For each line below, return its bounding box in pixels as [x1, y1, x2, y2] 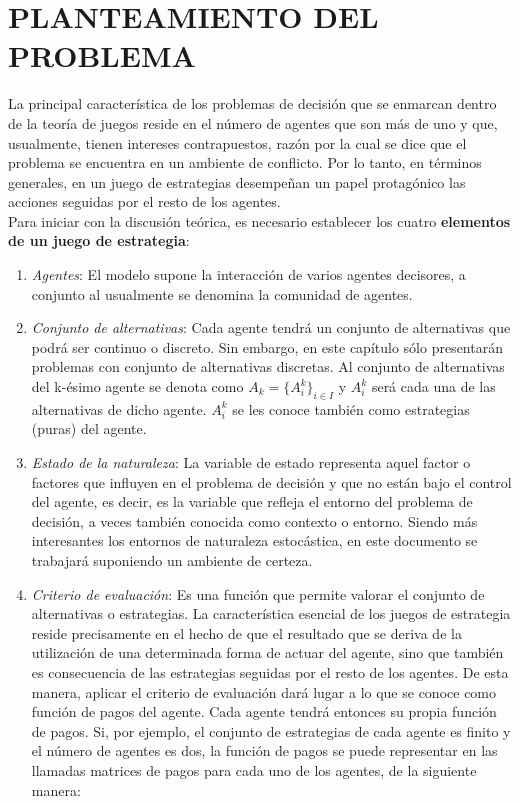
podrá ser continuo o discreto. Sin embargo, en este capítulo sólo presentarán [31, 336, 503, 357]
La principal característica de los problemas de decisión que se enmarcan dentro [8, 93, 497, 114]
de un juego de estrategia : [8, 230, 190, 251]
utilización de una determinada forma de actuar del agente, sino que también [31, 642, 504, 663]
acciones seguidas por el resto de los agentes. [8, 191, 281, 212]
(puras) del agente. [31, 418, 147, 439]
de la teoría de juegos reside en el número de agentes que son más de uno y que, [8, 112, 498, 133]
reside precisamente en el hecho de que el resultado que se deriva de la [31, 622, 462, 643]
